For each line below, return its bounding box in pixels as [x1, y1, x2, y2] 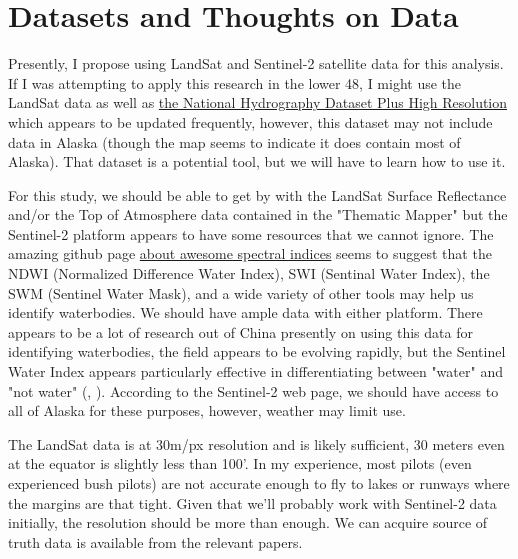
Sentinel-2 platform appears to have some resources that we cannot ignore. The [8, 223, 494, 244]
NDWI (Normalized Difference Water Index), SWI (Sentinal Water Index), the [8, 263, 490, 284]
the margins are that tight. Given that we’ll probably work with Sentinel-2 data [8, 492, 497, 513]
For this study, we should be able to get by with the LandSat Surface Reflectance [8, 184, 507, 205]
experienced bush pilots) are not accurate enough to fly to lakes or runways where [8, 473, 510, 493]
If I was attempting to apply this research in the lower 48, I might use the [8, 72, 462, 93]
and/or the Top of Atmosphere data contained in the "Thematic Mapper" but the [8, 204, 508, 225]
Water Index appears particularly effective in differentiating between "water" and [8, 361, 503, 382]
